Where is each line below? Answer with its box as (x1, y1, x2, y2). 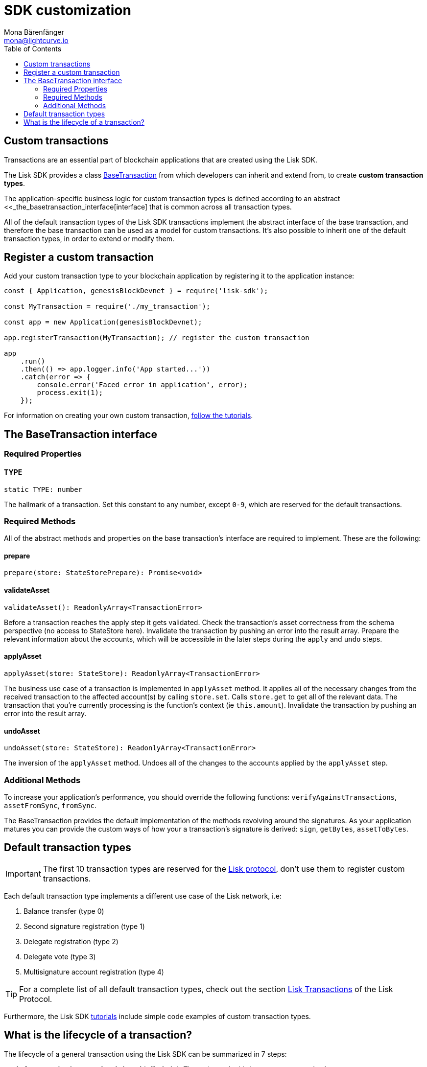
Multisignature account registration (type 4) (24, 967, 164, 976)
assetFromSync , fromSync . (4, 801, 97, 810)
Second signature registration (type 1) (24, 922, 145, 930)
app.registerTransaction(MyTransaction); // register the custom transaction (4, 334, 309, 342)
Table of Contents (4, 44, 62, 53)
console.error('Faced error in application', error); (37, 381, 248, 389)
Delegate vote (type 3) (24, 952, 96, 961)
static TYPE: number (4, 485, 83, 493)
